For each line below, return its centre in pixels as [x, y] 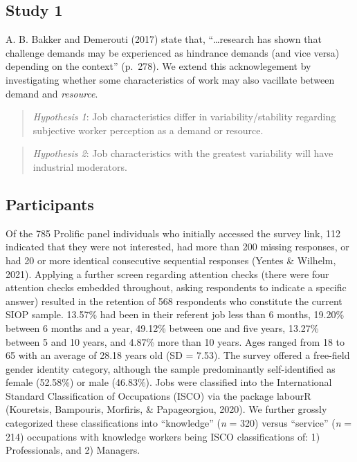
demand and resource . [52, 93]
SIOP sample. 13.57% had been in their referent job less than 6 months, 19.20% [175, 314]
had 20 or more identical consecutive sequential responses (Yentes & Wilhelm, [171, 260]
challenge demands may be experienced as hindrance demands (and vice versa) [173, 52]
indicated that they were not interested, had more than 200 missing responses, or [177, 247]
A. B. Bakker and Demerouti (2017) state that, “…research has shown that [164, 39]
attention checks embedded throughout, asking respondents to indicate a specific [176, 287]
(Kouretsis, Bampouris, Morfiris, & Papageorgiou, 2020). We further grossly [166, 409]
